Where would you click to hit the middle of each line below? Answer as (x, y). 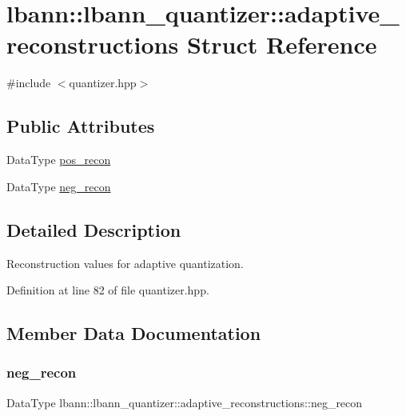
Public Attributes (81, 126)
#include (29, 83)
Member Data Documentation (134, 333)
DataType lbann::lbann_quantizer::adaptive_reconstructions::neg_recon (185, 402)
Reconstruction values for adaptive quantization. (125, 263)
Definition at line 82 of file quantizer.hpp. (108, 290)
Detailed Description (94, 229)
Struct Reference (282, 44)
